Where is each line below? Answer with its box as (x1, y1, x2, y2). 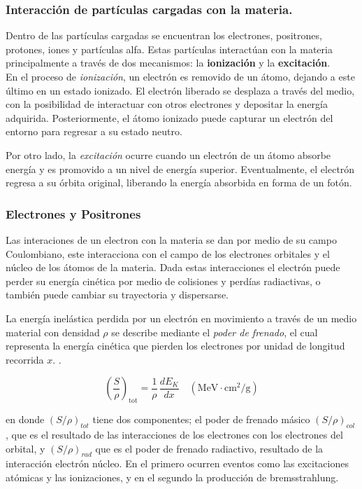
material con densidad (6, 324, 100, 339)
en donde (6, 412, 45, 427)
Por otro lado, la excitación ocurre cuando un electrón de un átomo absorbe (6, 147, 331, 162)
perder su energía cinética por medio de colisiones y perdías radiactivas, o (6, 273, 321, 288)
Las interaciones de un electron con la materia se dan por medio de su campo (6, 232, 337, 247)
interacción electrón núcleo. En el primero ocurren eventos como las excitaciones (6, 456, 349, 471)
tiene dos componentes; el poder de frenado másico (92, 412, 310, 427)
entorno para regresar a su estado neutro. (6, 124, 182, 139)
